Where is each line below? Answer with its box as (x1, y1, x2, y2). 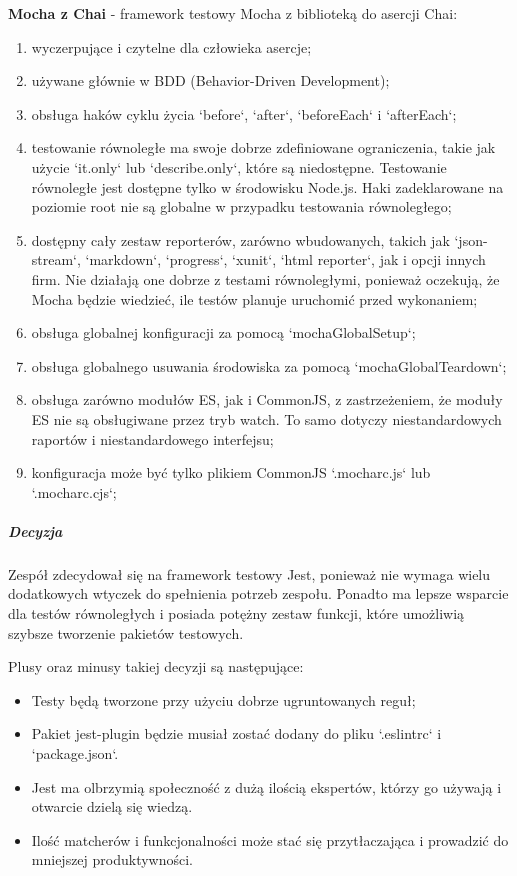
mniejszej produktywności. (31, 849, 194, 870)
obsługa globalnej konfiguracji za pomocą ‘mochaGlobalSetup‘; (31, 322, 416, 343)
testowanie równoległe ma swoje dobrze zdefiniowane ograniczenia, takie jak (31, 137, 496, 158)
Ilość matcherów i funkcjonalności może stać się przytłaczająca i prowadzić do (31, 829, 509, 850)
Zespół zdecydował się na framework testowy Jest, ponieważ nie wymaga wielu (8, 563, 491, 584)
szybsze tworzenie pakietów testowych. (8, 622, 244, 643)
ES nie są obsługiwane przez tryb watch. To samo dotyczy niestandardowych (31, 408, 502, 429)
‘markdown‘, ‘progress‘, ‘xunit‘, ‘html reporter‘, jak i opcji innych (85, 249, 486, 270)
